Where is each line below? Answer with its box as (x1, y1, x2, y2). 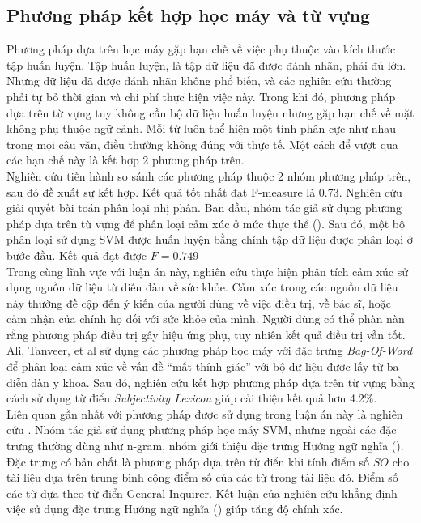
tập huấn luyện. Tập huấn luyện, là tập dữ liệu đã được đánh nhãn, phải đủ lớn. (6, 56, 406, 73)
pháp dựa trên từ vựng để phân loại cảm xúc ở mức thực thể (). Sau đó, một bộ (6, 215, 406, 232)
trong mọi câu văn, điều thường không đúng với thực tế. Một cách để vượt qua (6, 135, 398, 152)
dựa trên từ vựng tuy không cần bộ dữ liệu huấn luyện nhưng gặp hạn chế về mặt (6, 104, 415, 121)
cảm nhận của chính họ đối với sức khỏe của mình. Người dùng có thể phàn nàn (6, 310, 405, 327)
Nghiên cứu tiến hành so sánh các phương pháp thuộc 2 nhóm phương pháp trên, (6, 167, 411, 184)
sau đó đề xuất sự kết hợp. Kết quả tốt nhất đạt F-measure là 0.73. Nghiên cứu (6, 183, 402, 200)
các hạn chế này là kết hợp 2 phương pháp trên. (6, 151, 245, 168)
